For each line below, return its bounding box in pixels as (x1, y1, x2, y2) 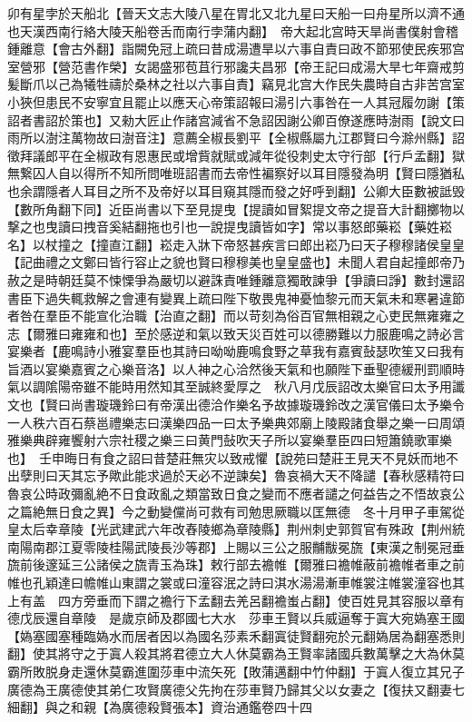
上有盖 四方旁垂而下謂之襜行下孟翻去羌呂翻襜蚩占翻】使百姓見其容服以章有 (7, 590, 465, 609)
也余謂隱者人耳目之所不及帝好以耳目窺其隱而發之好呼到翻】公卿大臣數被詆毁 (7, 181, 465, 200)
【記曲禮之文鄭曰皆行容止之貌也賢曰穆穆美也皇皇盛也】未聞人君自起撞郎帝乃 (7, 252, 465, 272)
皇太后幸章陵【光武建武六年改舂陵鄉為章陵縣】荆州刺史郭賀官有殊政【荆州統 (7, 519, 465, 539)
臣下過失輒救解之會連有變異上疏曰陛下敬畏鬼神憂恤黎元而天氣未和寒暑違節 (19, 288, 465, 307)
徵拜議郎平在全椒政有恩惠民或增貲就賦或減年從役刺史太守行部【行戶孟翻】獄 (7, 145, 465, 164)
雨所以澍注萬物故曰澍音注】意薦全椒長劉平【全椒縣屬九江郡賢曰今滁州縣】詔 (7, 128, 465, 147)
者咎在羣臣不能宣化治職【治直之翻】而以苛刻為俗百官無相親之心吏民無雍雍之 (7, 306, 465, 325)
